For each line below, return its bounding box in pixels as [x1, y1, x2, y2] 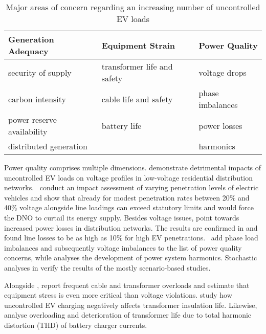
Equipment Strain [101, 39, 175, 51]
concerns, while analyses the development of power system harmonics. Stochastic [4, 252, 257, 263]
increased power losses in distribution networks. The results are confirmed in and [4, 222, 258, 233]
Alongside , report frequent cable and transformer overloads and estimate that [4, 279, 250, 290]
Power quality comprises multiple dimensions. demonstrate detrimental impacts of [4, 162, 261, 172]
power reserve [8, 114, 57, 125]
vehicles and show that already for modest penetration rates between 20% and [4, 192, 250, 203]
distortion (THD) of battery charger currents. [4, 319, 147, 330]
